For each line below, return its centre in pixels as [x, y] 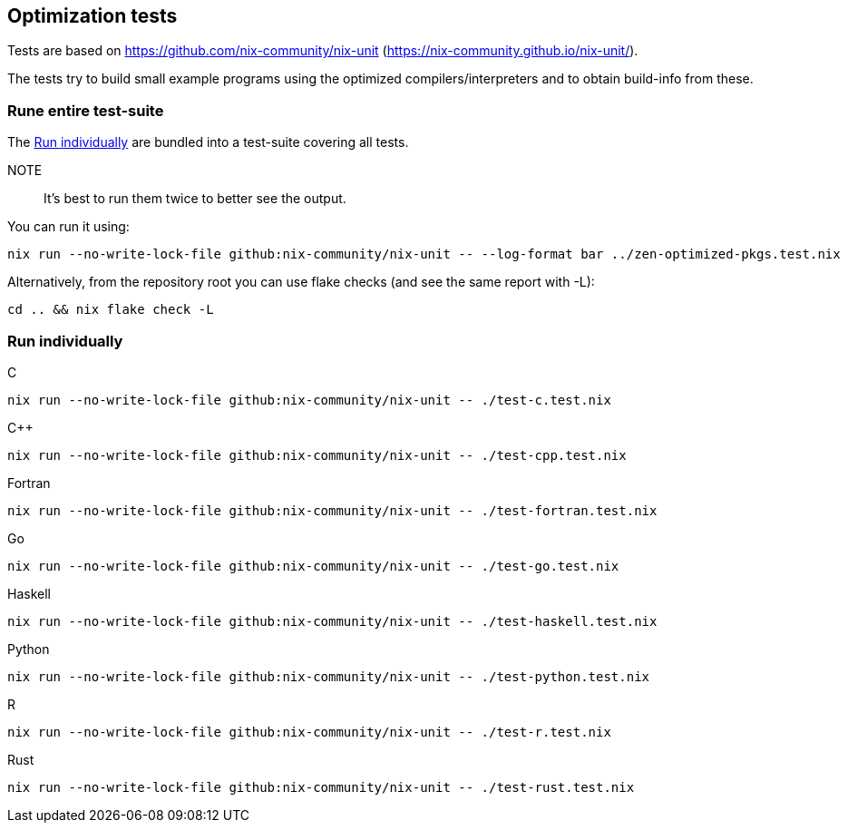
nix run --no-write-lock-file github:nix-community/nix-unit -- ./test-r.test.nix [309, 732]
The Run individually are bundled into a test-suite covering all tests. [208, 142]
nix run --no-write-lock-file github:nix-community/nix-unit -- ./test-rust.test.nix [321, 787]
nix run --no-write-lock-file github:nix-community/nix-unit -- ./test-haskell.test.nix [332, 621]
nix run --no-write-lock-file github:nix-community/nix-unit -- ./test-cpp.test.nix [317, 455]
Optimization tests [93, 16]
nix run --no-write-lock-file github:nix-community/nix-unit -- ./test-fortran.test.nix [332, 510]
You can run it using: [68, 227]
